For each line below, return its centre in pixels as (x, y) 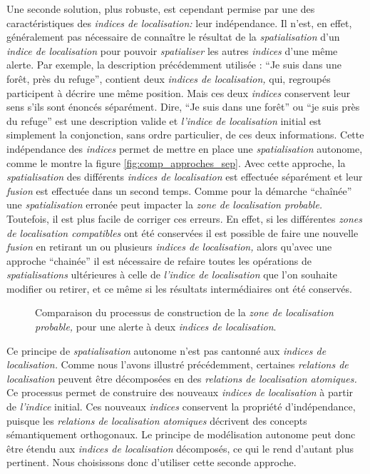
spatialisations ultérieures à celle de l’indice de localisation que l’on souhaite (172, 274)
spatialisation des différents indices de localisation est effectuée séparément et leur (185, 177)
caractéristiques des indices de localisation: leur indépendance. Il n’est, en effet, (179, 22)
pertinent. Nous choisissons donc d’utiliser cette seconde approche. (151, 462)
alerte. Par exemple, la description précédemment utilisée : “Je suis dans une (174, 65)
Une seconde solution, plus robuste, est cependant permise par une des (161, 9)
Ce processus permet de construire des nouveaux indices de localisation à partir (180, 392)
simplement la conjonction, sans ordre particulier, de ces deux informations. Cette (185, 135)
